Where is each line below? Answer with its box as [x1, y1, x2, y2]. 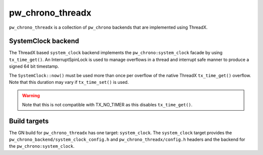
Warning [22, 93, 40, 98]
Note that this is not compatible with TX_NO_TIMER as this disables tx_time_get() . [22, 101, 192, 107]
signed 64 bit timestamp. [9, 63, 59, 69]
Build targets [9, 117, 49, 125]
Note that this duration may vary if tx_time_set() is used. [9, 79, 129, 85]
